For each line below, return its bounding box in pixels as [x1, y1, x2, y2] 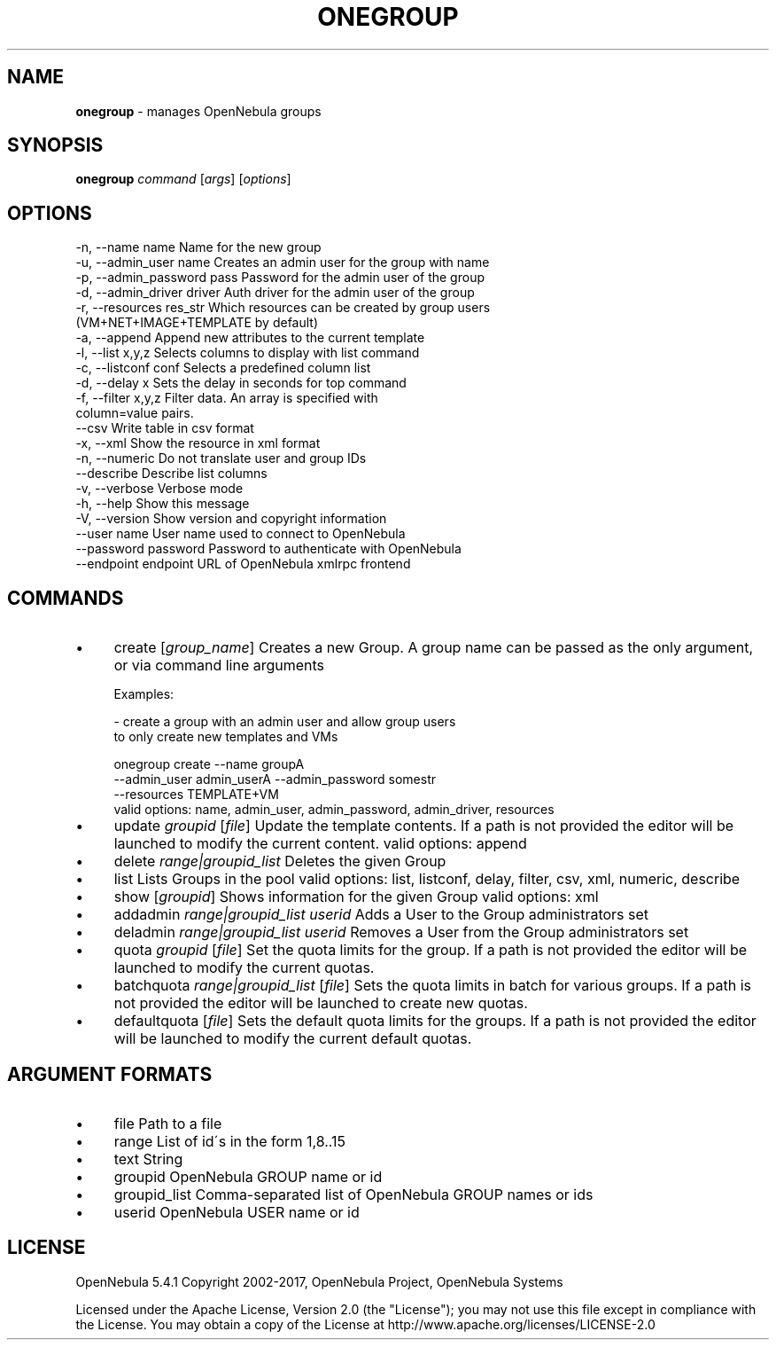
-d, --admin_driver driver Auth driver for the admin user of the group [75, 285, 475, 301]
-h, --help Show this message [75, 496, 250, 512]
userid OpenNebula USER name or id [113, 1202, 360, 1221]
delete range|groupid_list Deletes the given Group [113, 852, 446, 871]
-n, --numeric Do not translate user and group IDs [75, 450, 367, 466]
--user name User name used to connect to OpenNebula [75, 526, 406, 542]
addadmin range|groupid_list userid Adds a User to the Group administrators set [113, 905, 649, 924]
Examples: [113, 686, 175, 702]
